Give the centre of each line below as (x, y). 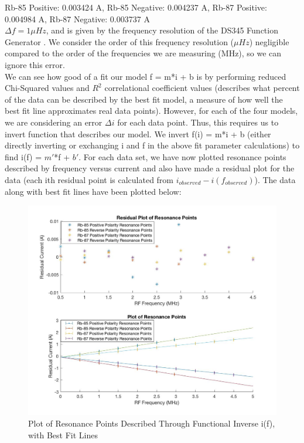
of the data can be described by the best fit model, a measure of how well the (144, 99)
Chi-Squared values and (47, 88)
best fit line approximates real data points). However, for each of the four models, (151, 111)
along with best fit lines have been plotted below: (93, 191)
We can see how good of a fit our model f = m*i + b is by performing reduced (146, 76)
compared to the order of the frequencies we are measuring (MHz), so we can (143, 53)
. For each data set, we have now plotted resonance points (182, 156)
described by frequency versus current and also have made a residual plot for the (150, 168)
